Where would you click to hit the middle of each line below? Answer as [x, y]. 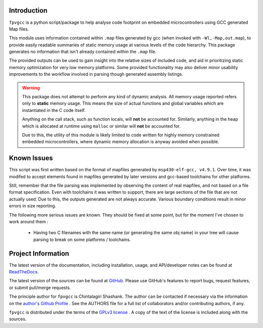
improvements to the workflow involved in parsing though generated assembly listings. [96, 74]
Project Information [39, 253]
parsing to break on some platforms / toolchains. [82, 239]
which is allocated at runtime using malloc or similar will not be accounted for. [101, 126]
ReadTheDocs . [24, 272]
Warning [31, 88]
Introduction [28, 10]
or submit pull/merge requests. [40, 288]
